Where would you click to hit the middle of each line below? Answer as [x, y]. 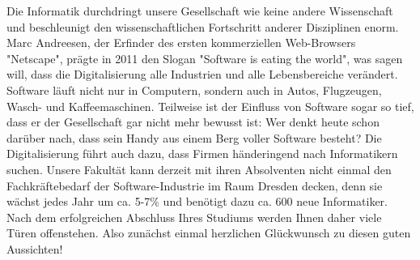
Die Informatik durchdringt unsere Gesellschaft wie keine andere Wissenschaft [200, 11]
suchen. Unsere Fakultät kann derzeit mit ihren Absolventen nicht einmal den [199, 169]
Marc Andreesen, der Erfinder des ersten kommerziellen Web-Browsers [181, 43]
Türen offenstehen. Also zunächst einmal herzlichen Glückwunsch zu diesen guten [209, 233]
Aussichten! [35, 248]
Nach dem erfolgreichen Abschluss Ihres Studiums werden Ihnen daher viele [194, 217]
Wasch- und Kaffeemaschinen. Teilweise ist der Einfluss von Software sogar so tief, [210, 106]
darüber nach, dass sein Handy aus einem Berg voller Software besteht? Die [194, 137]
